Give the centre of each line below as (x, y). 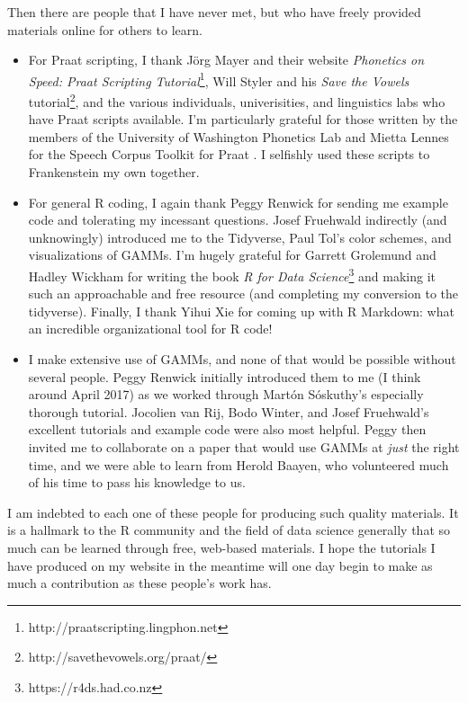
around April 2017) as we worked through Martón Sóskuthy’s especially (226, 394)
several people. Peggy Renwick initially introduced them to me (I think (225, 376)
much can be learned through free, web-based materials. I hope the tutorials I (221, 547)
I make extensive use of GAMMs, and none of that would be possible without (242, 359)
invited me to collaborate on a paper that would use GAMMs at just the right (244, 447)
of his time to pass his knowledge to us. (137, 482)
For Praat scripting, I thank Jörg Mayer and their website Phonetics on (226, 60)
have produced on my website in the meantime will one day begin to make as (220, 565)
